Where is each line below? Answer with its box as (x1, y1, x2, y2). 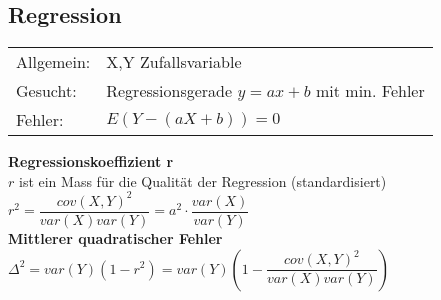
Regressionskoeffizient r (8, 151, 174, 172)
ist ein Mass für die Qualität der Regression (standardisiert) (18, 170, 387, 191)
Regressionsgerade (106, 79, 233, 103)
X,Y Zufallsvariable (106, 50, 242, 74)
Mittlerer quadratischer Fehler (8, 227, 223, 248)
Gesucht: (16, 79, 77, 103)
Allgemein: (16, 50, 91, 74)
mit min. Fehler (315, 79, 425, 103)
